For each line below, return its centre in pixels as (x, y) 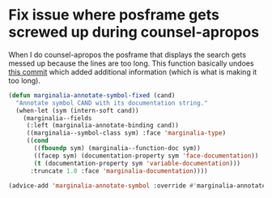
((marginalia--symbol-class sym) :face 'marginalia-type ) (126, 133)
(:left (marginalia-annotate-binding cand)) (103, 126)
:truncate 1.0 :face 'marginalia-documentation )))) (119, 171)
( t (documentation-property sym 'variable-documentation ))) (137, 163)
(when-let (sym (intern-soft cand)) (77, 110)
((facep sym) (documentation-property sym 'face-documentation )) (146, 156)
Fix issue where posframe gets (114, 15)
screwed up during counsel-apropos (134, 32)
